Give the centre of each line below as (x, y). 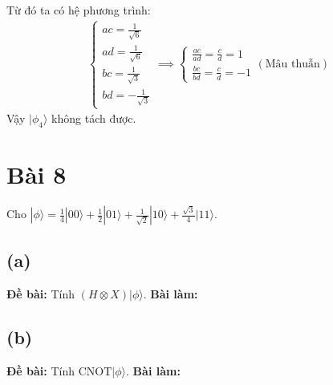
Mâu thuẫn (292, 64)
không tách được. (94, 118)
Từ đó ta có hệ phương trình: (79, 10)
